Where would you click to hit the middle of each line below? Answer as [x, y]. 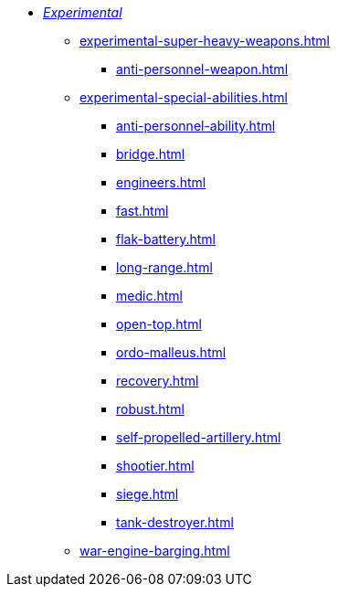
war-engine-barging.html [155, 551]
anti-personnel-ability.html [196, 126]
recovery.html [158, 381]
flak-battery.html [166, 239]
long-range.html [164, 267]
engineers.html [161, 182]
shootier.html [155, 466]
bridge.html [151, 154]
